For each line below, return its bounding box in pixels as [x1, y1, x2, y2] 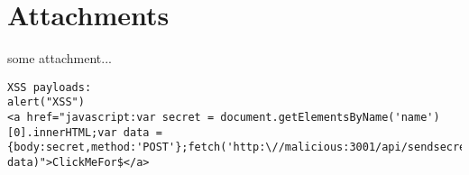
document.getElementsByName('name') [220, 111, 440, 124]
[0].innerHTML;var [7, 125, 117, 139]
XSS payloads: [7, 80, 92, 94]
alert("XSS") [7, 96, 85, 109]
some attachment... [7, 49, 112, 68]
